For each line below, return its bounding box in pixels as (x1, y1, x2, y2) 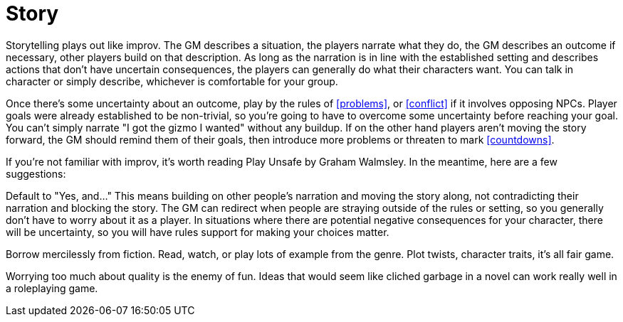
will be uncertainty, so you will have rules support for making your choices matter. (6, 225, 389, 238)
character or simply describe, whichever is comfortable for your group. (6, 75, 338, 87)
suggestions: (6, 167, 66, 180)
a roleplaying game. (6, 281, 98, 294)
